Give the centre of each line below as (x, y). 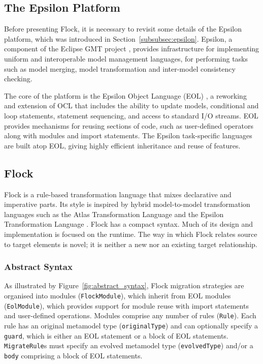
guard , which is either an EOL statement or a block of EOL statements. (116, 335)
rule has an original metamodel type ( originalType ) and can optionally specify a (131, 325)
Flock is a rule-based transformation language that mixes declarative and (118, 194)
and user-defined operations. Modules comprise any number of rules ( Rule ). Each (130, 315)
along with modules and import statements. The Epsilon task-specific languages (128, 135)
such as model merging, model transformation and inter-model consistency (120, 68)
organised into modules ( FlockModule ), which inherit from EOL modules (118, 295)
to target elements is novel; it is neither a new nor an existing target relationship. (131, 244)
